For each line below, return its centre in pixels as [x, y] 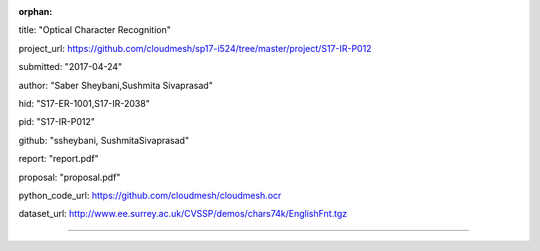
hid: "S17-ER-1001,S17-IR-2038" [84, 103]
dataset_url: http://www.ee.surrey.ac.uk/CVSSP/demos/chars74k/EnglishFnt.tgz [183, 214]
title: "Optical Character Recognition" [95, 30]
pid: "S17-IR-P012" [56, 122]
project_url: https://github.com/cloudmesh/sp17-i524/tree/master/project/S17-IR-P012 [195, 48]
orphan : [35, 11]
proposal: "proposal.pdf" [69, 177]
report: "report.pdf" [58, 159]
